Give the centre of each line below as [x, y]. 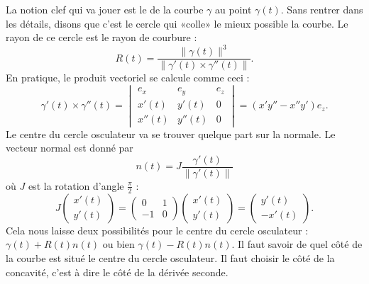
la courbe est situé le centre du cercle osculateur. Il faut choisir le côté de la [170, 257]
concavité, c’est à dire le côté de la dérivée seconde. [117, 272]
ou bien [119, 244]
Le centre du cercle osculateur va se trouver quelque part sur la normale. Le [171, 134]
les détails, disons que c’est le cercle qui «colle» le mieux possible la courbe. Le [177, 23]
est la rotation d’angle [76, 185]
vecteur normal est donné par [70, 148]
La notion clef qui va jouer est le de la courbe [105, 9]
